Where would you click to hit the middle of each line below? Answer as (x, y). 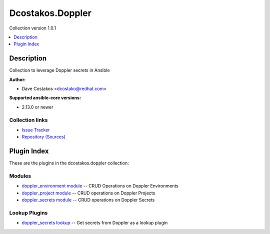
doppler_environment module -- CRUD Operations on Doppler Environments (100, 186)
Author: (17, 79)
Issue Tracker (36, 129)
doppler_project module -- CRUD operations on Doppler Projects (88, 193)
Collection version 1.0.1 (32, 28)
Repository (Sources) (44, 137)
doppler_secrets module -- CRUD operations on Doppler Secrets (88, 200)
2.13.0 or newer (37, 107)
